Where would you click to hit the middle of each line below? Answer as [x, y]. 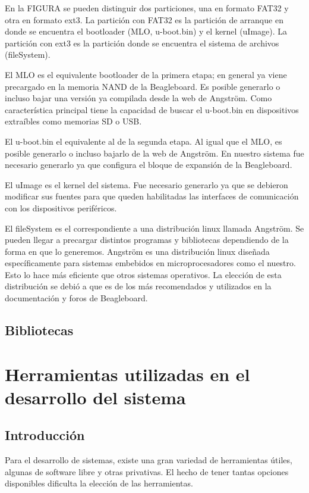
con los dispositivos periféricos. [61, 208]
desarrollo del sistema [95, 397]
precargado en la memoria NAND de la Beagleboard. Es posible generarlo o [143, 86]
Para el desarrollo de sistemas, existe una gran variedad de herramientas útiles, [149, 460]
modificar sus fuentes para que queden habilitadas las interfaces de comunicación [152, 196]
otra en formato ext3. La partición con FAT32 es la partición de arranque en [144, 19]
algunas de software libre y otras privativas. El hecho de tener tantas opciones [147, 471]
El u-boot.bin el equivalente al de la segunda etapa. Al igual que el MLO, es [144, 141]
